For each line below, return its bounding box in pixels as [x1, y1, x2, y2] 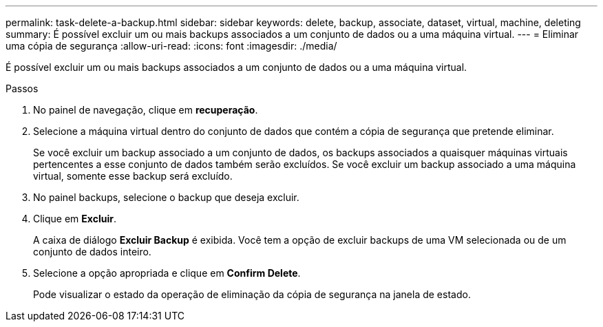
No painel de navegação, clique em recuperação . [33, 104, 258, 116]
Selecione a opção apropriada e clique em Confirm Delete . [33, 267, 301, 279]
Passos [6, 83, 39, 94]
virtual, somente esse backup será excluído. [33, 170, 233, 182]
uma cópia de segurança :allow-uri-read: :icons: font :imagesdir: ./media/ [6, 40, 337, 52]
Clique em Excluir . [33, 213, 116, 224]
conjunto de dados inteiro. [33, 246, 151, 257]
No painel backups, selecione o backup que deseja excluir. [33, 191, 299, 203]
